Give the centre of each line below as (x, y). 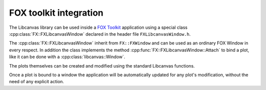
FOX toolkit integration (56, 13)
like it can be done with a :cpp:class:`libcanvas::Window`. (67, 57)
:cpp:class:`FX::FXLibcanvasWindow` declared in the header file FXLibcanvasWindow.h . (100, 34)
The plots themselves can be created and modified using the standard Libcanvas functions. (102, 66)
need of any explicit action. (36, 82)
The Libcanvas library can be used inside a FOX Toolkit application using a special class (98, 27)
